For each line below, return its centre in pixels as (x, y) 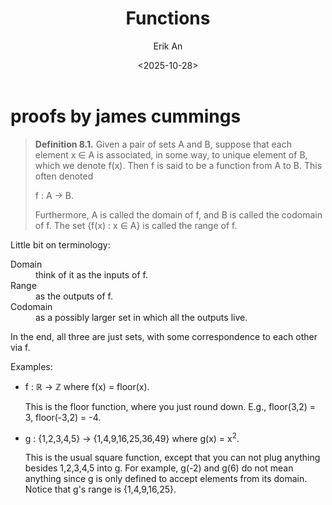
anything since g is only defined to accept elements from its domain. (166, 479)
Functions (168, 18)
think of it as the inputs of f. (91, 274)
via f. (20, 347)
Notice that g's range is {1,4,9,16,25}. (100, 489)
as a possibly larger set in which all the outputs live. (141, 317)
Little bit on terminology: (60, 244)
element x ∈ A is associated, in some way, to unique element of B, (171, 154)
